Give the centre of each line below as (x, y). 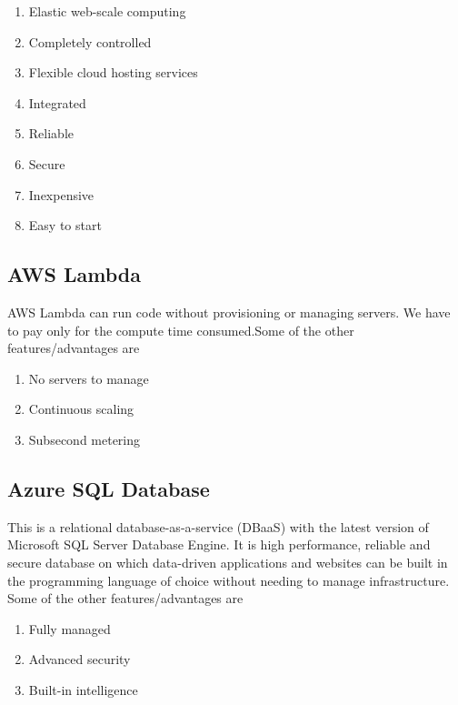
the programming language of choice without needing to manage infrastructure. (229, 580)
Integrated (57, 102)
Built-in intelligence (83, 689)
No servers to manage (89, 378)
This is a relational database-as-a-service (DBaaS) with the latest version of (218, 526)
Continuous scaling (81, 409)
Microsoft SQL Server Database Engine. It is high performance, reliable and (219, 544)
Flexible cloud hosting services (113, 72)
